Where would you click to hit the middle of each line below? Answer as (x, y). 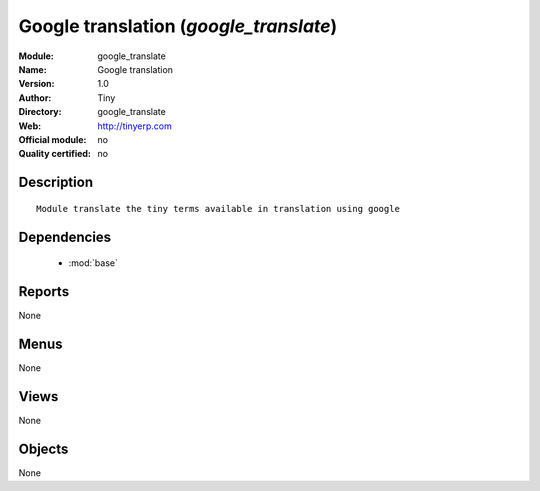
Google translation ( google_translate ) (178, 26)
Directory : (40, 112)
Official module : (52, 139)
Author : (35, 97)
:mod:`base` (93, 263)
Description (56, 182)
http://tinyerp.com (134, 126)
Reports (44, 291)
